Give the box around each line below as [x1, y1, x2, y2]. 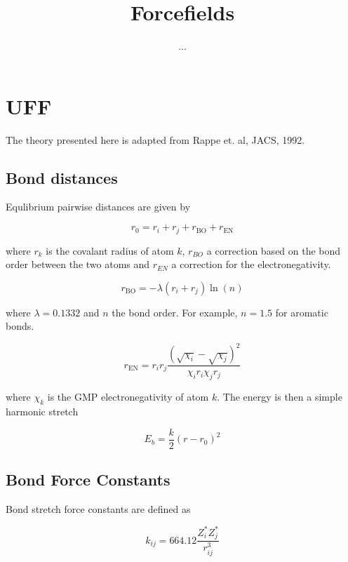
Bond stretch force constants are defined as [6, 501, 191, 516]
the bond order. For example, [112, 305, 238, 319]
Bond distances [6, 166, 118, 188]
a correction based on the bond [206, 243, 341, 257]
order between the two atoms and [6, 257, 150, 272]
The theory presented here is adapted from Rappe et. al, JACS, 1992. [6, 132, 305, 147]
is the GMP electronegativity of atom [47, 389, 209, 404]
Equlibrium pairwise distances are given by [6, 199, 191, 214]
